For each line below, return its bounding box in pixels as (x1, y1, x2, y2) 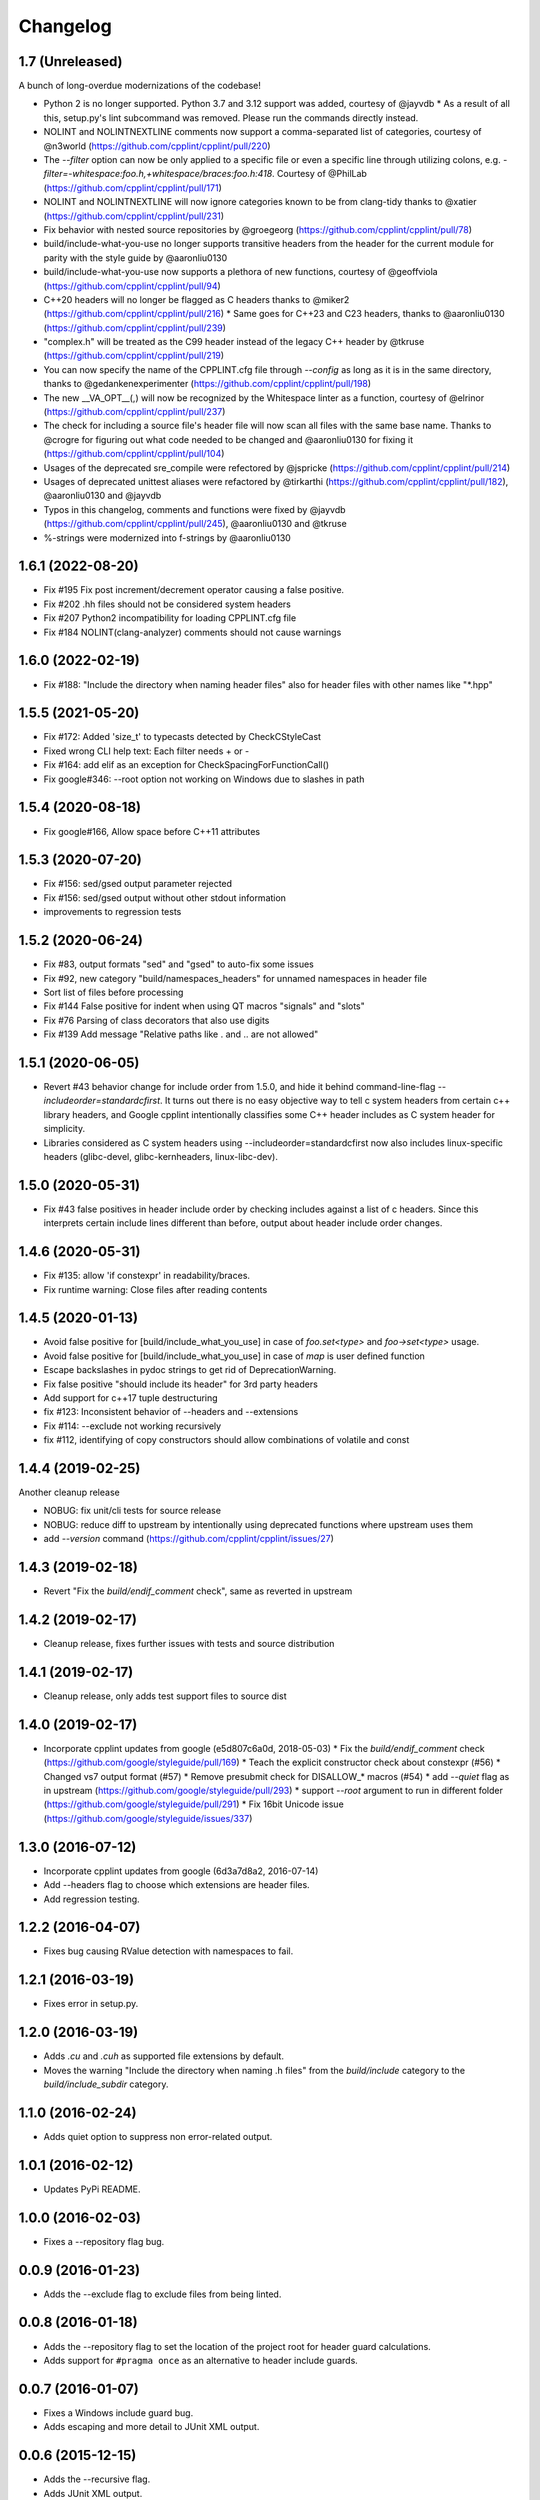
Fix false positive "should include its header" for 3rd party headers (43, 1378, 319, 1390)
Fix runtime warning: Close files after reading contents (43, 1283, 268, 1295)
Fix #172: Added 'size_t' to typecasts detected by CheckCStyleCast (43, 731, 322, 743)
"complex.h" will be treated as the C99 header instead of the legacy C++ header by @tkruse (43, 336, 425, 348)
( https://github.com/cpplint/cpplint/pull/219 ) (43, 350, 225, 362)
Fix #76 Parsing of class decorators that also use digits (43, 1014, 270, 1026)
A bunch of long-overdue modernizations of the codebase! (18, 80, 262, 92)
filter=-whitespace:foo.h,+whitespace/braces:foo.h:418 (43, 168, 273, 180)
